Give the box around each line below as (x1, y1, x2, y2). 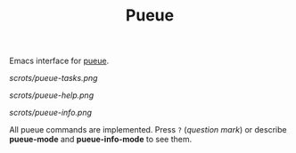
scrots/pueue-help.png (9, 90, 95, 101)
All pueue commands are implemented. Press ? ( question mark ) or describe (9, 125, 287, 135)
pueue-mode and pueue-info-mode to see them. (9, 134, 193, 145)
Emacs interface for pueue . (9, 55, 110, 67)
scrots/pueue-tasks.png (9, 73, 98, 84)
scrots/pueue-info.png (9, 108, 92, 118)
